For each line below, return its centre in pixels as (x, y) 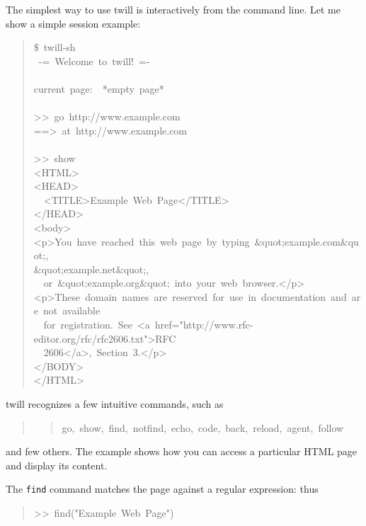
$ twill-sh (55, 47)
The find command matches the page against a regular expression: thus (162, 489)
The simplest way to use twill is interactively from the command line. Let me (173, 9)
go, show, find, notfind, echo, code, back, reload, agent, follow (203, 427)
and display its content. (57, 465)
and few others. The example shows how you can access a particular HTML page (182, 451)
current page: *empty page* (99, 88)
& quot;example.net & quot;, (91, 269)
